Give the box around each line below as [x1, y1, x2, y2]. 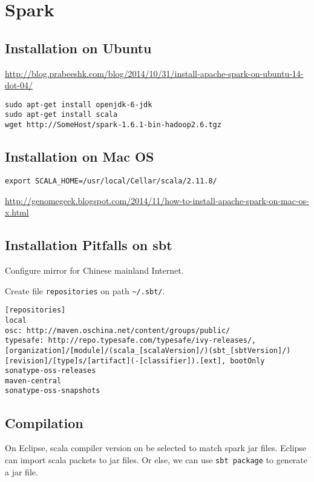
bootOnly [230, 356, 265, 365]
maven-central [5, 376, 62, 385]
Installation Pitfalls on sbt [5, 236, 172, 254]
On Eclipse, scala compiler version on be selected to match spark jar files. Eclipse [5, 441, 307, 454]
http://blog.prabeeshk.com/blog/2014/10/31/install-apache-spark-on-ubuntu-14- [5, 67, 304, 79]
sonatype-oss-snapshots [5, 386, 100, 395]
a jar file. [5, 465, 38, 478]
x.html [5, 206, 29, 219]
